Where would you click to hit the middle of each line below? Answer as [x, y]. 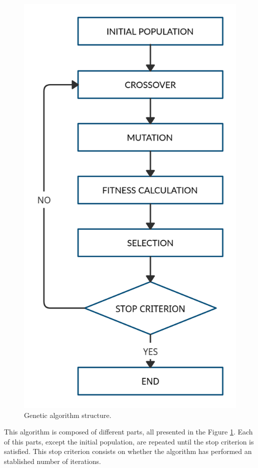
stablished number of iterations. [52, 461]
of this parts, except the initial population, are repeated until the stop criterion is [129, 441]
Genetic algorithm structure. [68, 415]
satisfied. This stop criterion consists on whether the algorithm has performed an [128, 451]
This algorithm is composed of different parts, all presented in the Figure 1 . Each [128, 432]
